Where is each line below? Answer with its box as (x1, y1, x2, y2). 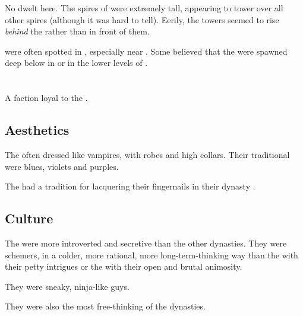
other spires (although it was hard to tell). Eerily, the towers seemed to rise (5, 13, 279, 26)
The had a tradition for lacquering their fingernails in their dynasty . (5, 180, 255, 192)
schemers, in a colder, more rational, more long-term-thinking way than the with (5, 248, 298, 261)
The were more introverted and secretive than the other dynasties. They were (5, 236, 287, 249)
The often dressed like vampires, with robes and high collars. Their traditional (5, 148, 290, 160)
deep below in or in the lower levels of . (5, 56, 148, 69)
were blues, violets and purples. (5, 160, 119, 172)
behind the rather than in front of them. (5, 25, 150, 37)
